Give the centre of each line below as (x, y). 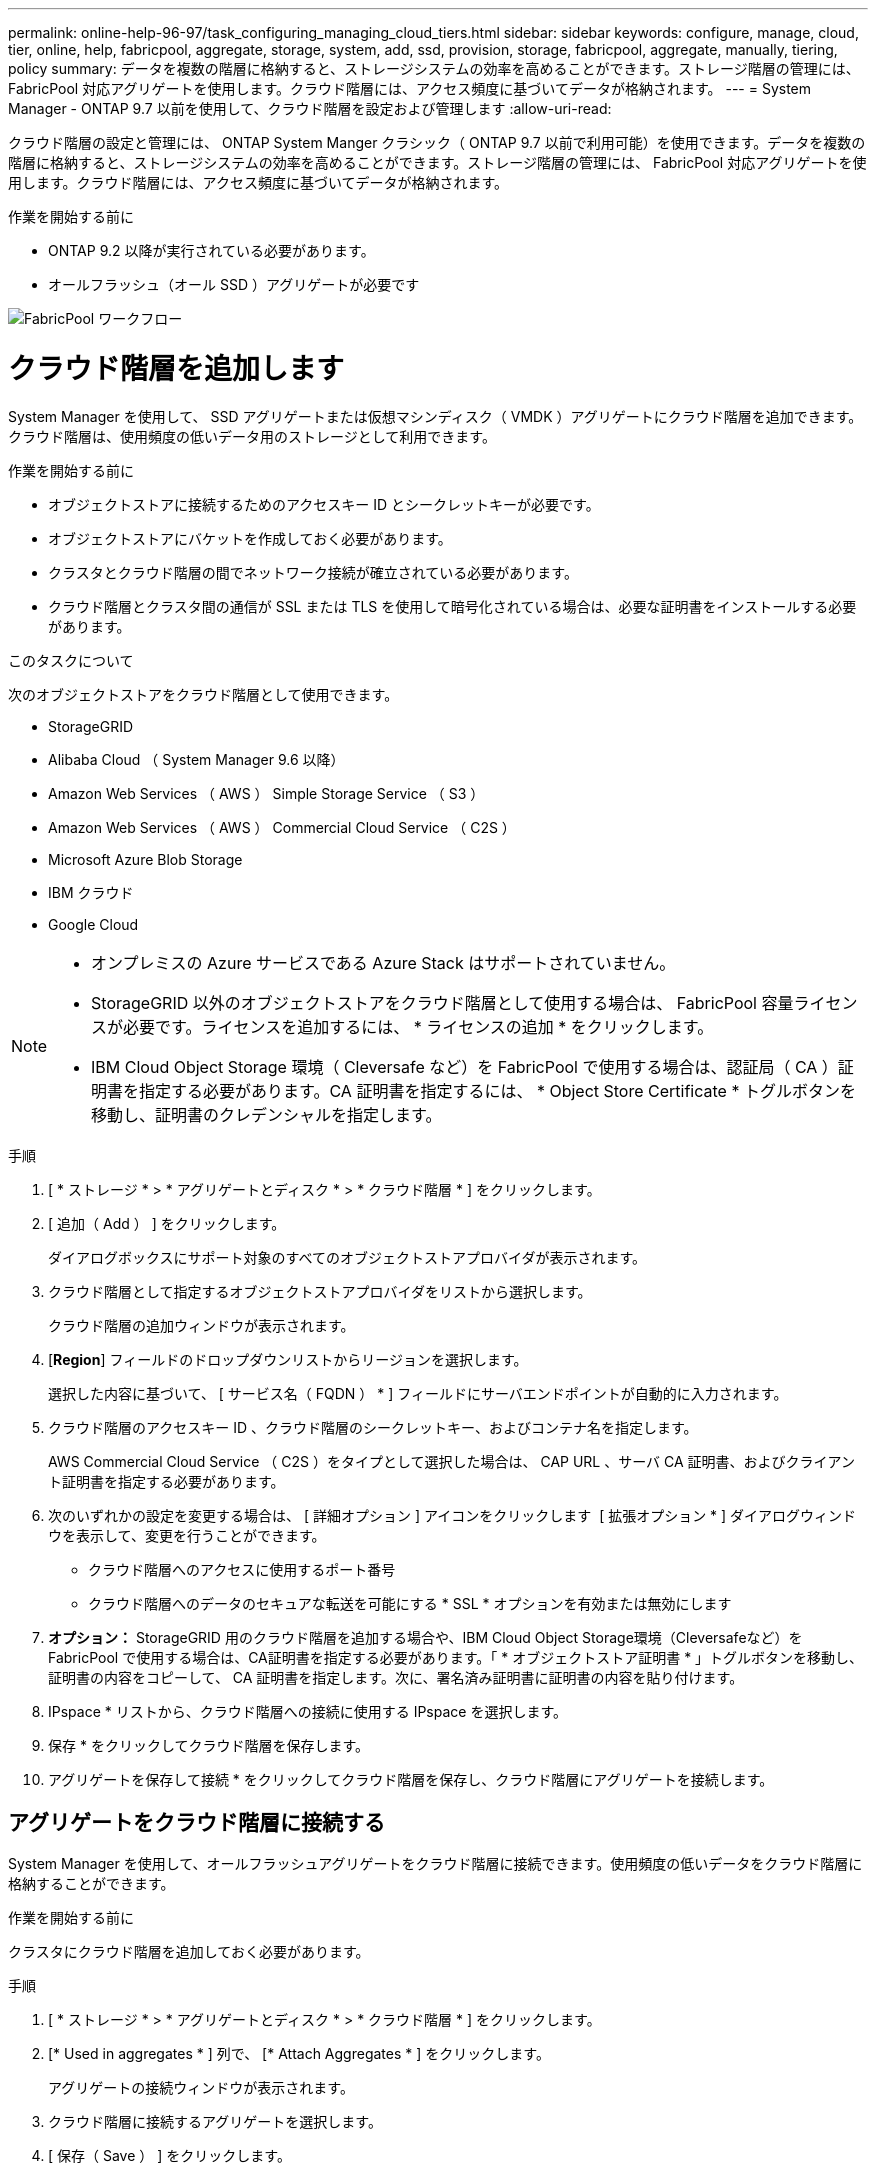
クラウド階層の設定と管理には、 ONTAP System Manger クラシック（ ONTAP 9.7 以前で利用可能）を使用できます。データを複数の (437, 142)
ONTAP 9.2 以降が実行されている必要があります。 (211, 250)
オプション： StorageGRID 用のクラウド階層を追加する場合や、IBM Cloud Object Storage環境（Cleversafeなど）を (425, 1637)
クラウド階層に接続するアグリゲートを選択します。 (215, 2122)
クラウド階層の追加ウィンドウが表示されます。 (201, 1325)
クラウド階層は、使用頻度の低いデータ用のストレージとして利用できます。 (252, 436)
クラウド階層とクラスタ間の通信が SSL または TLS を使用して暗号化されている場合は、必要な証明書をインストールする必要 (452, 606)
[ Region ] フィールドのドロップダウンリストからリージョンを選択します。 (288, 1359)
